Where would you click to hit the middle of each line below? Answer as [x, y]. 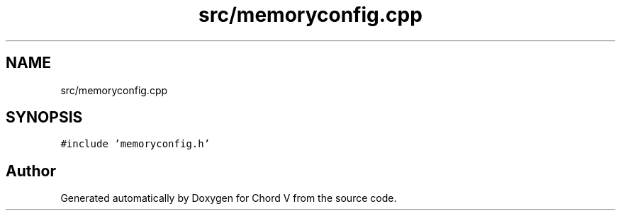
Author [31, 171]
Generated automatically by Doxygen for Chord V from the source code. [229, 198]
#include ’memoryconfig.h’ [135, 144]
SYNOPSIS [44, 118]
